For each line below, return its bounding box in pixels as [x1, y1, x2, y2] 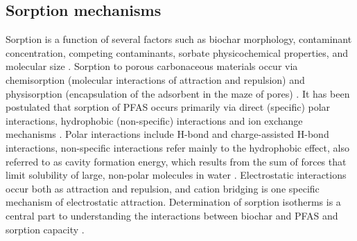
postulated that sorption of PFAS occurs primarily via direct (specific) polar [6, 100, 331, 114]
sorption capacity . [6, 222, 85, 236]
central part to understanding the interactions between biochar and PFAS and [6, 208, 338, 222]
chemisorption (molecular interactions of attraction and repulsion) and [6, 72, 305, 87]
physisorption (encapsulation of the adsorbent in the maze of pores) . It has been [6, 86, 350, 100]
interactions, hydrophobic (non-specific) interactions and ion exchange [6, 113, 303, 127]
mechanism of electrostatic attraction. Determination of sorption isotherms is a [6, 195, 341, 209]
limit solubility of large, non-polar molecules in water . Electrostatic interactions [6, 168, 347, 182]
